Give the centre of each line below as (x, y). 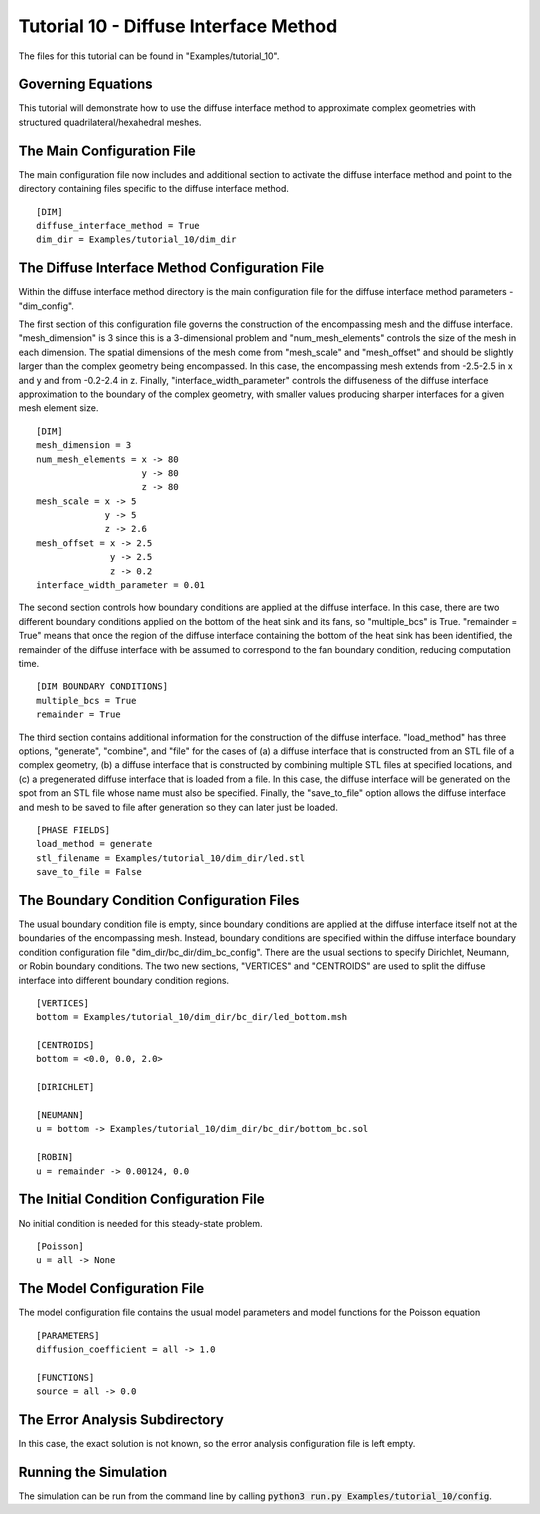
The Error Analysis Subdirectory (121, 1419)
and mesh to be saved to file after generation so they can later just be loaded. (178, 807)
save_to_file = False (89, 872)
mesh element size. (58, 408)
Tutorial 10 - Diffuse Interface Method (178, 26)
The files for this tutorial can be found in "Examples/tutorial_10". (149, 56)
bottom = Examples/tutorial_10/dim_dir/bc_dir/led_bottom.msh (192, 1017)
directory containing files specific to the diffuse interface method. (154, 189)
